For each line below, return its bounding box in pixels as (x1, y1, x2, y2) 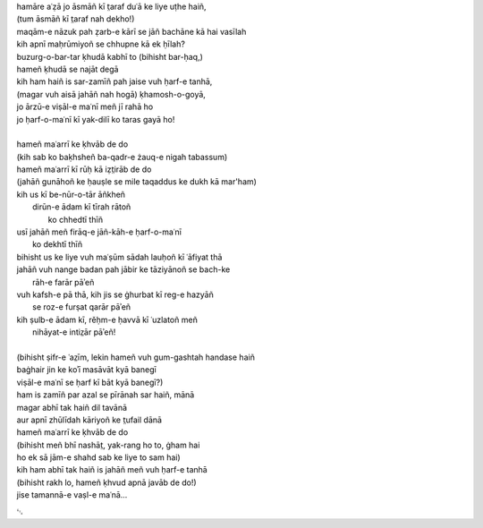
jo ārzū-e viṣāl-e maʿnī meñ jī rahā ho (16, 101, 154, 112)
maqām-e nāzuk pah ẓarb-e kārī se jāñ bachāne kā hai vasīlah (16, 26, 247, 37)
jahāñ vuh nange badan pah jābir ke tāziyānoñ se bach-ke (16, 264, 231, 275)
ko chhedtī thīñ (47, 214, 104, 225)
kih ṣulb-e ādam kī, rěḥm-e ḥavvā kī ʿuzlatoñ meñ (16, 314, 199, 325)
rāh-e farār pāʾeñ (32, 277, 95, 287)
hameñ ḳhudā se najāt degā (16, 64, 119, 74)
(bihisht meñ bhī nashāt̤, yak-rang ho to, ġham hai (16, 439, 200, 450)
